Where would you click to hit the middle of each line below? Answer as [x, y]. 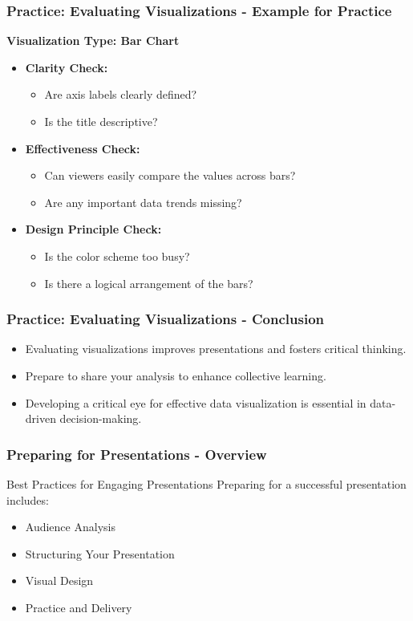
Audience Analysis [70, 527]
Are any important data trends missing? [143, 202]
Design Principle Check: [93, 229]
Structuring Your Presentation [100, 553]
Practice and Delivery [79, 607]
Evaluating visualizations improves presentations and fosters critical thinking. [216, 349]
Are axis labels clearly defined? [121, 94]
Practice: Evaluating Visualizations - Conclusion [165, 319]
